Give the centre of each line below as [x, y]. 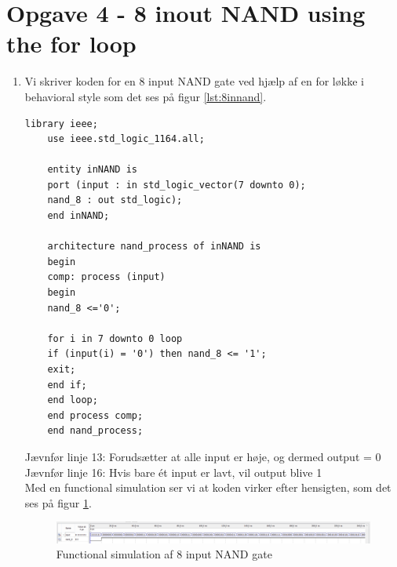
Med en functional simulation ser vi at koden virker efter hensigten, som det [208, 487]
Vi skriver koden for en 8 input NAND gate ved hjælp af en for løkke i [194, 81]
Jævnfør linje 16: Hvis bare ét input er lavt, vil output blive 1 [173, 472]
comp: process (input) [106, 277]
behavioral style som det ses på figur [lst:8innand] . [146, 96]
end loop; [73, 400]
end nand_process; [95, 431]
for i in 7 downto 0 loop [115, 338]
